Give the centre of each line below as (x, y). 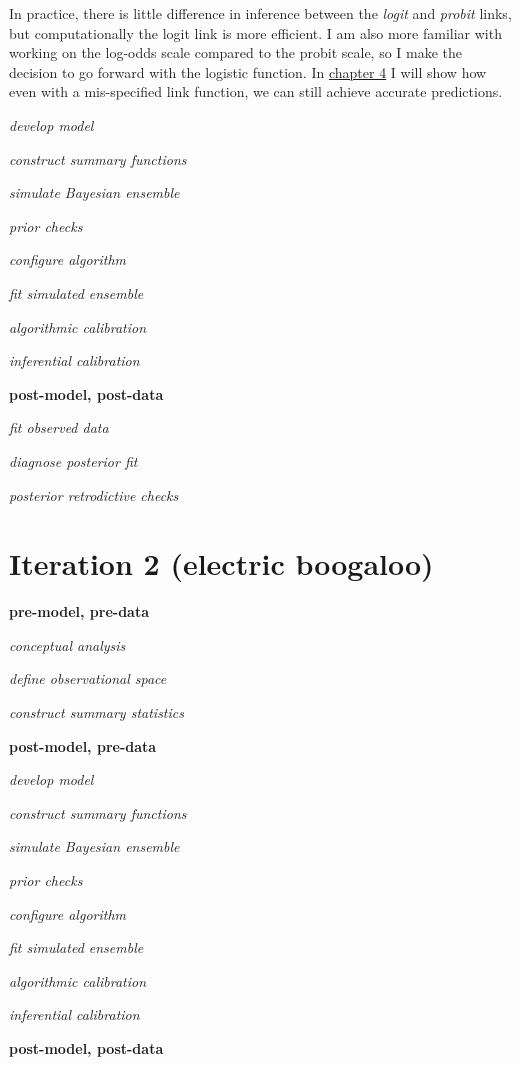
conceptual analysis (67, 644)
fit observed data (59, 427)
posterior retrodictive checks (94, 494)
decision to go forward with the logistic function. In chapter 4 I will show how (248, 71)
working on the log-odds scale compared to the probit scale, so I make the (236, 52)
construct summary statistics (96, 712)
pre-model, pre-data (79, 611)
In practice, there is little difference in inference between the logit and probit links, (260, 13)
